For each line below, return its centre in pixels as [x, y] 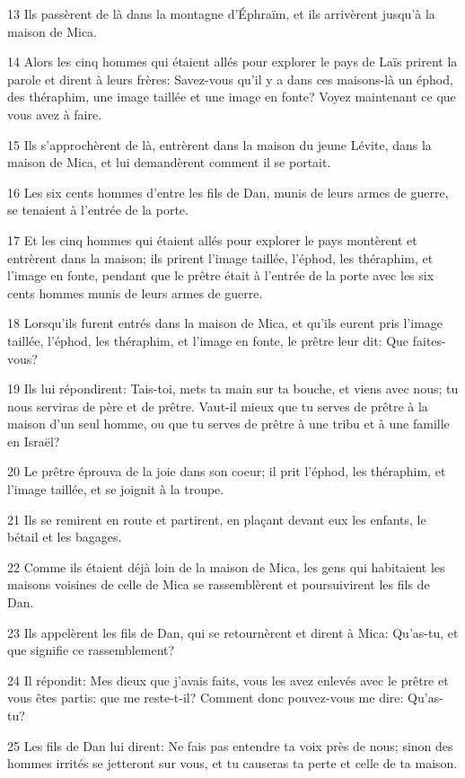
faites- [429, 340]
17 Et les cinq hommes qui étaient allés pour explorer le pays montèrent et [212, 239]
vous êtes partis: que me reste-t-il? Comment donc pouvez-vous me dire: [206, 698]
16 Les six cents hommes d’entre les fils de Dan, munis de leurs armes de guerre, [228, 192]
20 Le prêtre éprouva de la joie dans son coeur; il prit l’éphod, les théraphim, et [227, 471]
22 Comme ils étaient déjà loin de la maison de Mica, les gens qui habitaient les [226, 566]
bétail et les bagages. [65, 537]
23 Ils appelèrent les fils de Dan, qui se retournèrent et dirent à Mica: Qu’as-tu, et [233, 632]
